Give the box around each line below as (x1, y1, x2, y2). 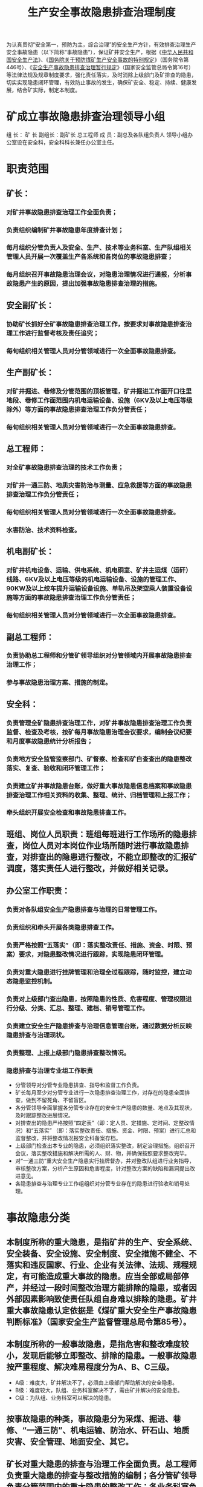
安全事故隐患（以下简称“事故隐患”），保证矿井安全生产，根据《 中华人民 (6, 49, 183, 56)
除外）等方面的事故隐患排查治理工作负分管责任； (6, 405, 149, 413)
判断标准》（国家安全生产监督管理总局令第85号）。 (6, 1317, 192, 1327)
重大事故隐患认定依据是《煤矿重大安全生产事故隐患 (6, 1305, 197, 1315)
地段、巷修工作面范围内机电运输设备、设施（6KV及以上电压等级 (6, 396, 193, 404)
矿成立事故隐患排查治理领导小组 (6, 110, 166, 124)
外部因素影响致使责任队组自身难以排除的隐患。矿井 (6, 1293, 197, 1304)
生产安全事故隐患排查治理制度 (27, 5, 176, 19)
